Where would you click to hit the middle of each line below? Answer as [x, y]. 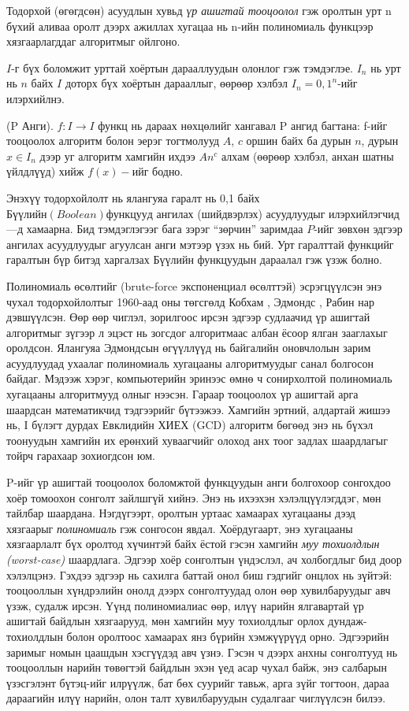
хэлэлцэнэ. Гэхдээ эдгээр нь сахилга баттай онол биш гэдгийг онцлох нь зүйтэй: [199, 574]
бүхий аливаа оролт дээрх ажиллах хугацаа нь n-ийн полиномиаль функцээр [190, 26]
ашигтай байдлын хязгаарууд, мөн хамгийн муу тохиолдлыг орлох [165, 621]
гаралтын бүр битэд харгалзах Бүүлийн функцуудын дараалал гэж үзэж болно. [194, 259]
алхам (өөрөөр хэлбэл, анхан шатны [308, 156]
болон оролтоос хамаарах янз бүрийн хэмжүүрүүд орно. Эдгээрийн [228, 636]
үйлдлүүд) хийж [45, 171]
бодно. [168, 171]
